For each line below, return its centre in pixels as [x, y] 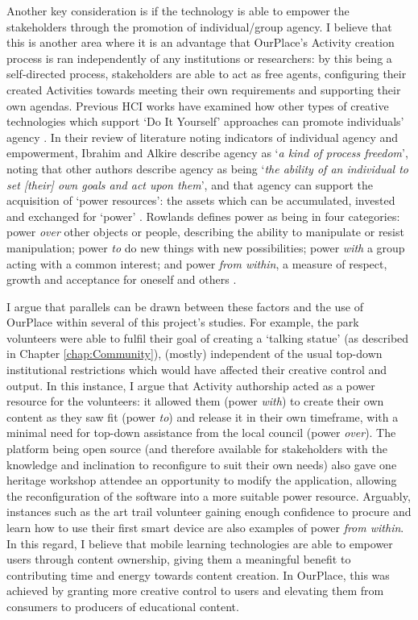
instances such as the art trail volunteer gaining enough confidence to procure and [209, 512]
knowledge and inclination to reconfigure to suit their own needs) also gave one [202, 464]
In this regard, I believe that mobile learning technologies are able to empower [200, 543]
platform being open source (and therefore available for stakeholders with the [197, 449]
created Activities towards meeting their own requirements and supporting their [204, 89]
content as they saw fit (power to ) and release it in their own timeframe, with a [203, 416]
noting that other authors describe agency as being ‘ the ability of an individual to [207, 168]
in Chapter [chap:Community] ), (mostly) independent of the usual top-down [195, 354]
